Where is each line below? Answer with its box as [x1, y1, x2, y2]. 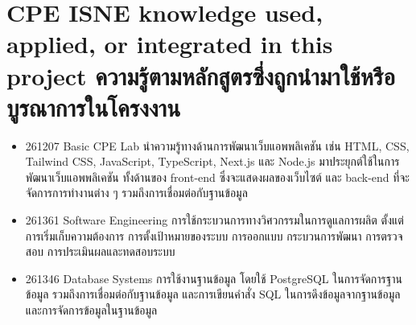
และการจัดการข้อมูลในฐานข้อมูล [25, 302, 158, 319]
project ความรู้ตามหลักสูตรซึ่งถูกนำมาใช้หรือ [6, 59, 395, 92]
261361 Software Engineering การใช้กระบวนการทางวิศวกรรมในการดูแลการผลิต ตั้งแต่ [25, 212, 404, 228]
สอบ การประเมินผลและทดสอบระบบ [25, 243, 175, 260]
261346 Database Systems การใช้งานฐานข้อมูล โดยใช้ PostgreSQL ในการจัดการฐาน [25, 269, 402, 286]
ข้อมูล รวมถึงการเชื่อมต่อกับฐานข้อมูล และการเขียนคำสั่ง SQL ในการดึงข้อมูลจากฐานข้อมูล [25, 286, 401, 302]
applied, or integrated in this [6, 27, 333, 60]
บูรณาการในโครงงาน [6, 90, 181, 123]
